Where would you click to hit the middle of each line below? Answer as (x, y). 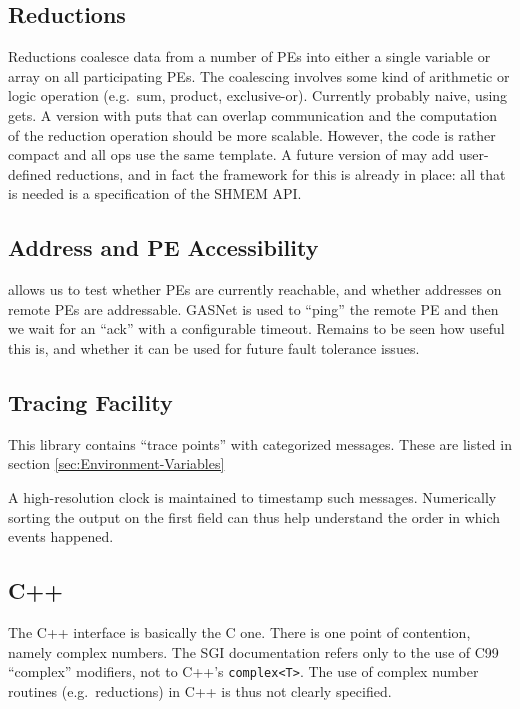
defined (30, 173)
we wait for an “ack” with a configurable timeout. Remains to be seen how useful (256, 328)
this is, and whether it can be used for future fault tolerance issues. (214, 347)
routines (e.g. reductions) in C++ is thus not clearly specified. (200, 690)
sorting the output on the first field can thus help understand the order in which (254, 516)
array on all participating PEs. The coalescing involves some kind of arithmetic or (259, 75)
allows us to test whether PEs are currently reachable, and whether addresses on (255, 289)
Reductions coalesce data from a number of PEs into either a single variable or (249, 56)
